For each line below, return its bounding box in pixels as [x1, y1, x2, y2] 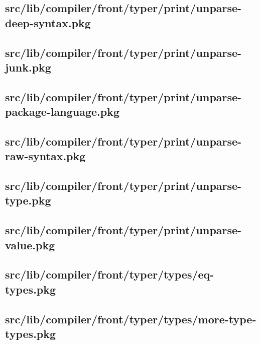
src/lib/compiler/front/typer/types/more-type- [5, 311, 256, 326]
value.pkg [5, 237, 55, 252]
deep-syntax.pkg [5, 15, 91, 30]
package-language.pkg [5, 104, 120, 119]
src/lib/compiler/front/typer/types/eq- [5, 266, 214, 282]
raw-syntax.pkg [5, 148, 86, 164]
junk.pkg [5, 59, 51, 75]
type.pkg [5, 192, 51, 208]
